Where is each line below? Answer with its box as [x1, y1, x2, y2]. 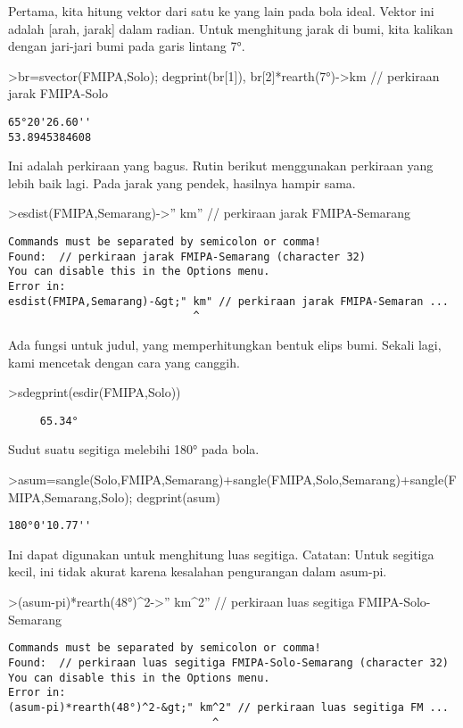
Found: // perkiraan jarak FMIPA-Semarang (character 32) [8, 250, 366, 263]
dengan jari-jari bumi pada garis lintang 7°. [8, 37, 245, 55]
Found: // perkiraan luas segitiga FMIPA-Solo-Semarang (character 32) [8, 656, 449, 669]
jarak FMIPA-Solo [8, 84, 109, 103]
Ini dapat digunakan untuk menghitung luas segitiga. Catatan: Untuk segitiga [8, 544, 434, 563]
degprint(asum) [136, 487, 221, 506]
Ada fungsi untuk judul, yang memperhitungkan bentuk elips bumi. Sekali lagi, [8, 335, 442, 353]
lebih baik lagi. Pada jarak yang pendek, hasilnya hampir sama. [8, 173, 356, 192]
